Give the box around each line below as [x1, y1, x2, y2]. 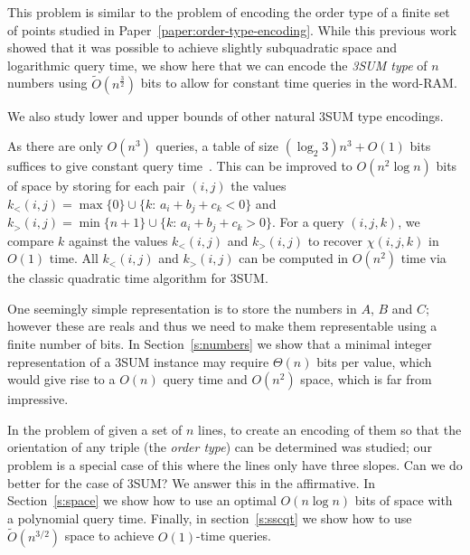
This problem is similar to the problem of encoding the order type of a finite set [7, 3, 450, 21]
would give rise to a [7, 370, 116, 389]
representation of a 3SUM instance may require [7, 352, 269, 371]
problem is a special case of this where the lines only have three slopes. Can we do [7, 456, 463, 475]
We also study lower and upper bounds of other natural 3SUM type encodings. [7, 106, 444, 125]
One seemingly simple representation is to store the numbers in [7, 298, 357, 317]
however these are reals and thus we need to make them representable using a [7, 316, 437, 335]
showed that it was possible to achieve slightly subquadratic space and [7, 38, 398, 57]
